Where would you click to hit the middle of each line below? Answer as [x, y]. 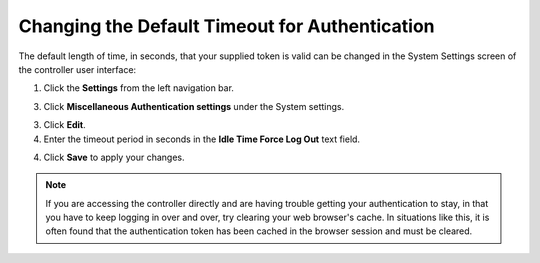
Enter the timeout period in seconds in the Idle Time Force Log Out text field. [201, 139]
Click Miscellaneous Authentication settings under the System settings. [194, 106]
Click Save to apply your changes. [114, 157]
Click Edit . [64, 125]
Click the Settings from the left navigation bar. [139, 88]
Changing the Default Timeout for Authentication [226, 26]
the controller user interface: [77, 69]
